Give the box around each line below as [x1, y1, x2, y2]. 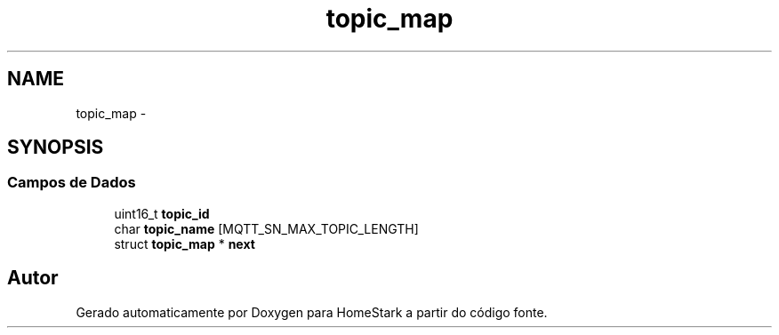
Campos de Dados [7, 173, 136, 192]
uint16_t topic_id [114, 205, 210, 221]
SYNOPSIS [7, 136, 104, 159]
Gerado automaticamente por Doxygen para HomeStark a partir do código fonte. [76, 304, 548, 320]
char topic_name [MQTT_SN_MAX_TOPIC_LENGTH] [114, 220, 419, 236]
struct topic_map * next [114, 235, 255, 251]
